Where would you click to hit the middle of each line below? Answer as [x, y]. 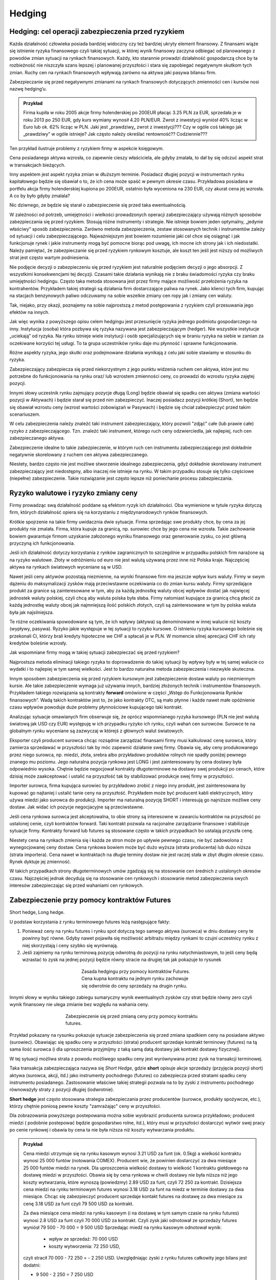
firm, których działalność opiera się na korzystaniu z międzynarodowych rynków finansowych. [109, 513]
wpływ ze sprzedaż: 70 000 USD [83, 1239]
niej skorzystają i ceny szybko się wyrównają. [70, 945]
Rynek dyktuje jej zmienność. [40, 862]
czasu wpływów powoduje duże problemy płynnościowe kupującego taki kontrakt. [96, 707]
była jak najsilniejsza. [32, 612]
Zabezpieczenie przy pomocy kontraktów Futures [90, 900]
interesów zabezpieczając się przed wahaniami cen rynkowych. [77, 885]
